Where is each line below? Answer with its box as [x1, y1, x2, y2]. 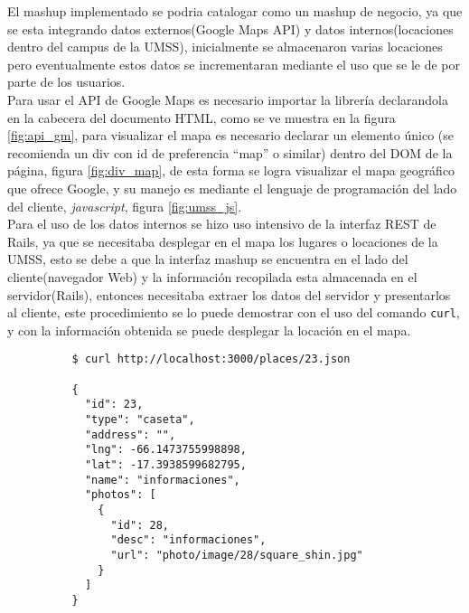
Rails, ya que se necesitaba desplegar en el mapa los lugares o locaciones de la [7, 231, 438, 250]
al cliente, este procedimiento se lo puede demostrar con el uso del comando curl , [7, 303, 460, 322]
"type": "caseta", [84, 412, 195, 426]
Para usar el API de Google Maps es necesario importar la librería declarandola [7, 90, 448, 108]
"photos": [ [84, 488, 156, 502]
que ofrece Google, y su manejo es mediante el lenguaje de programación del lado [7, 178, 457, 197]
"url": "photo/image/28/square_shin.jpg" [110, 548, 363, 561]
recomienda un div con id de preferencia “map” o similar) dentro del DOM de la [7, 143, 453, 162]
